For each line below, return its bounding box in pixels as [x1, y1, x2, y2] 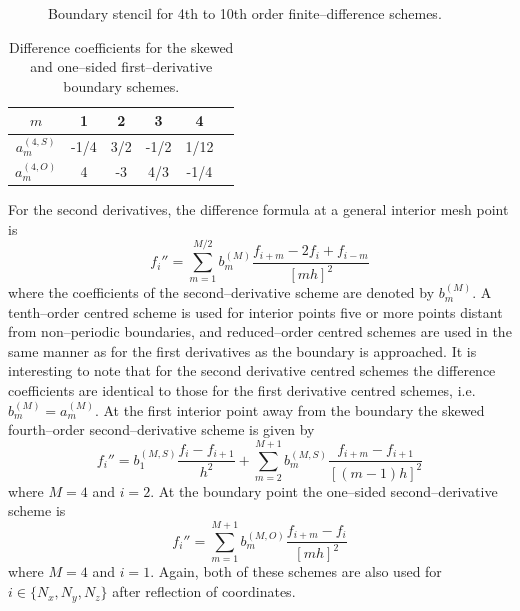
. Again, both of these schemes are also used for [150, 561, 442, 582]
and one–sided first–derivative [30, 56, 213, 77]
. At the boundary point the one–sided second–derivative [150, 480, 498, 501]
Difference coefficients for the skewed [9, 36, 234, 57]
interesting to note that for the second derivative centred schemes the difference [8, 360, 496, 381]
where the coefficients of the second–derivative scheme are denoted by [8, 282, 435, 303]
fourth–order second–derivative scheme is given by [8, 419, 315, 440]
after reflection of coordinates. [112, 581, 296, 602]
